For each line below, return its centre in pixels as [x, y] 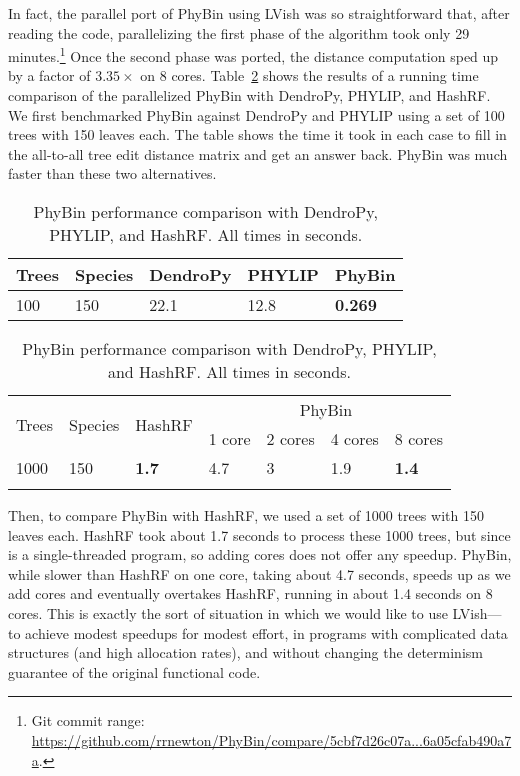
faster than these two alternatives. [112, 173]
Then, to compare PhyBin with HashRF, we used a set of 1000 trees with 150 [246, 515]
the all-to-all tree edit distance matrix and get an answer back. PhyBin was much [258, 153]
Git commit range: [88, 720]
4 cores [354, 438]
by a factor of [49, 75]
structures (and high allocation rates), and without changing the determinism [245, 652]
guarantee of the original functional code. [134, 671]
